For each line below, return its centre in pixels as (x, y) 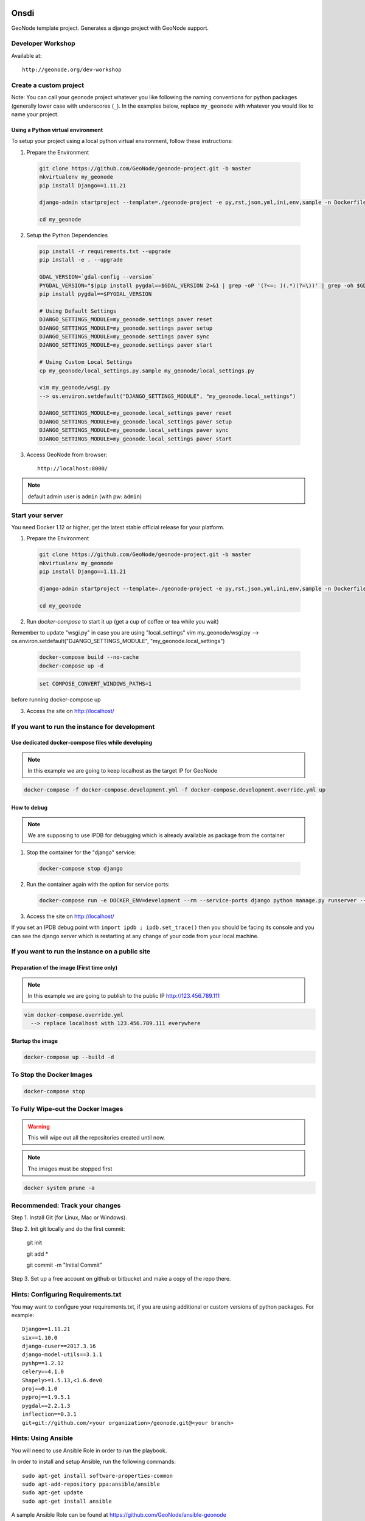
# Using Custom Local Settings (86, 362)
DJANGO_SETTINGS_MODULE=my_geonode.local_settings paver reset (136, 413)
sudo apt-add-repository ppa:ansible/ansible (91, 1484)
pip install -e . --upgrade (81, 260)
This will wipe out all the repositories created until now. (96, 1137)
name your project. (35, 114)
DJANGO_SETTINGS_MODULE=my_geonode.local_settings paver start (136, 439)
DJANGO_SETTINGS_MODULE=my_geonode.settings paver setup (126, 328)
